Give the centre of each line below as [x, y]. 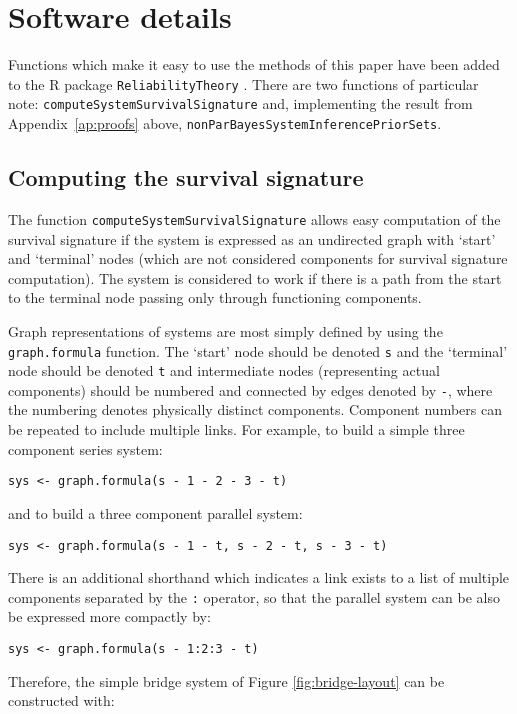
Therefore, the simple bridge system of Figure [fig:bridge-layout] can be [226, 680]
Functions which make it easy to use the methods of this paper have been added [254, 64]
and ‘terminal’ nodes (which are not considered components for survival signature [258, 258]
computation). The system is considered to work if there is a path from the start [255, 277]
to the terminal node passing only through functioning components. [215, 297]
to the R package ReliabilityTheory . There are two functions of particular [243, 83]
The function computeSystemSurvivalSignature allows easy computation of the [254, 218]
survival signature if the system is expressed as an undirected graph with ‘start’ [252, 238]
